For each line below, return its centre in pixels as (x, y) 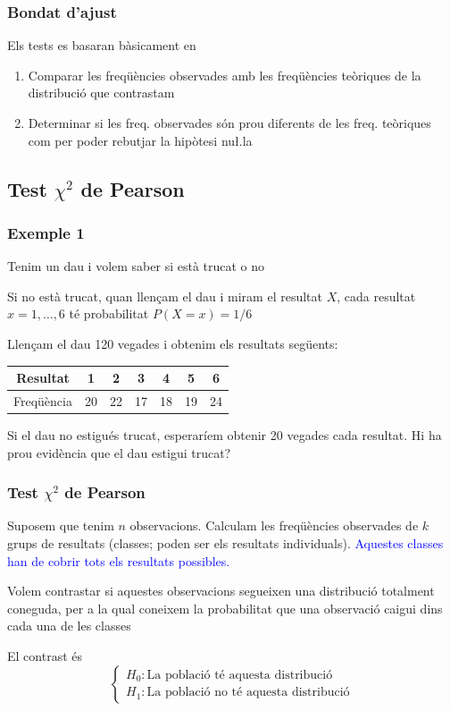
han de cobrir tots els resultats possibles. (119, 560)
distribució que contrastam (101, 93)
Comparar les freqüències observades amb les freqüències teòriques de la (225, 75)
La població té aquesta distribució (240, 675)
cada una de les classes (69, 626)
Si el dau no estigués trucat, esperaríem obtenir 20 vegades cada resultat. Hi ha (225, 435)
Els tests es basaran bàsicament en (102, 45)
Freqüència (43, 400)
